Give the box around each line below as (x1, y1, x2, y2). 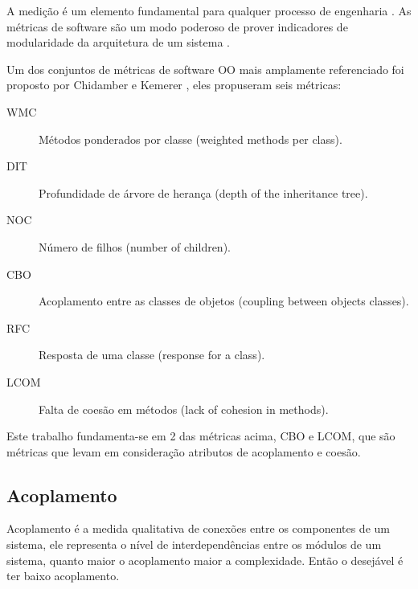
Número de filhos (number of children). (39, 238, 231, 255)
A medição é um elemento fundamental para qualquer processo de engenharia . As (6, 2, 412, 18)
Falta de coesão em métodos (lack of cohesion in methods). (39, 400, 329, 417)
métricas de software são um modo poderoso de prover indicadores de (6, 18, 348, 35)
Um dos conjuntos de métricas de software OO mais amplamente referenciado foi (6, 60, 404, 77)
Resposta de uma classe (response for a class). (39, 346, 265, 363)
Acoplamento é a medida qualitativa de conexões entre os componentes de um (6, 520, 390, 537)
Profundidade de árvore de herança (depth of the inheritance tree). (39, 184, 368, 201)
